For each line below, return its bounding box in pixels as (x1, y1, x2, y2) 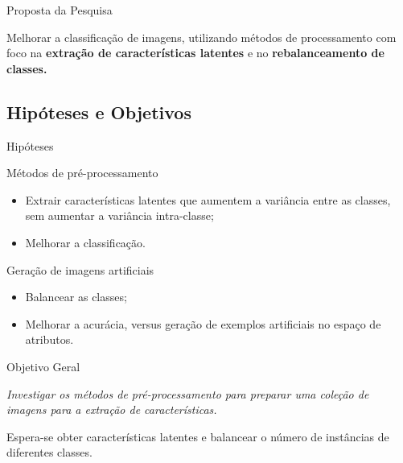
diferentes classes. (6, 444, 93, 461)
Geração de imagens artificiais (6, 261, 154, 278)
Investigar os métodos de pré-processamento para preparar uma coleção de (6, 385, 369, 402)
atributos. (25, 331, 74, 348)
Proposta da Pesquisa (6, 2, 113, 18)
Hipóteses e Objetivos (6, 99, 191, 124)
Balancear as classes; (25, 288, 127, 305)
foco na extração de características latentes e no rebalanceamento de (6, 44, 384, 61)
